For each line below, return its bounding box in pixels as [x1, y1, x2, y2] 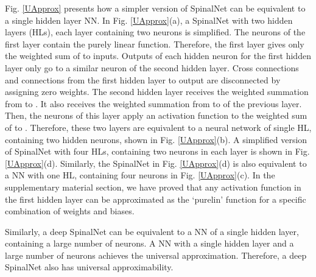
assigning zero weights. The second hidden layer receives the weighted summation [5, 85, 309, 98]
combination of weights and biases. [5, 205, 135, 217]
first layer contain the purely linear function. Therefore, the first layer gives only [5, 37, 304, 50]
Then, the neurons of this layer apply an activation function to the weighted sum [5, 109, 307, 122]
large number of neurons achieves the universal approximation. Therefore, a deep [5, 248, 307, 261]
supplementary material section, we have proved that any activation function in [5, 180, 301, 193]
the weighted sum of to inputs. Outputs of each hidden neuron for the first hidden [5, 49, 311, 62]
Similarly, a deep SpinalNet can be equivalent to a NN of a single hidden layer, [5, 225, 299, 237]
